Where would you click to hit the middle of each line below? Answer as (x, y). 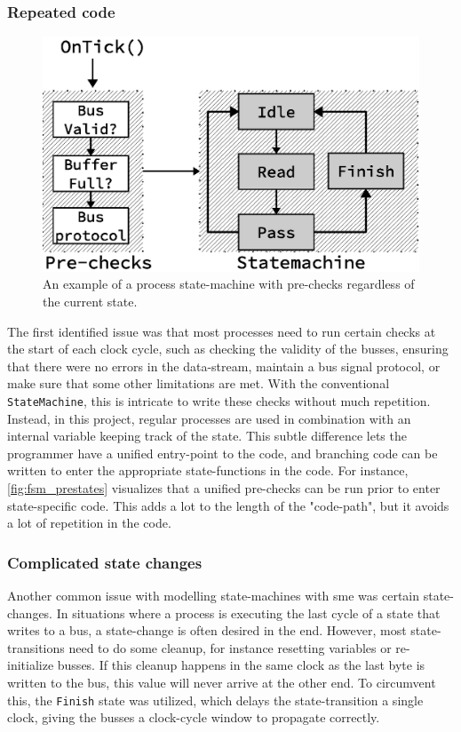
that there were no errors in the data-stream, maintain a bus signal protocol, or (224, 366)
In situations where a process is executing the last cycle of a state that (248, 613)
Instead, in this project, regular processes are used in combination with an (209, 418)
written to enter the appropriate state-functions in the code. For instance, (208, 470)
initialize (31, 665)
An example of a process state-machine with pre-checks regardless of (229, 284)
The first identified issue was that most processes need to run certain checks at (222, 331)
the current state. (90, 301)
